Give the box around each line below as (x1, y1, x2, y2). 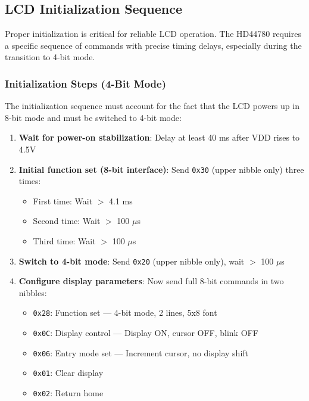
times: (18, 175, 41, 187)
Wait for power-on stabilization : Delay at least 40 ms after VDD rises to (18, 131, 300, 144)
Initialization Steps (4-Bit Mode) (5, 76, 166, 91)
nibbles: (18, 286, 47, 299)
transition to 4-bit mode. (5, 51, 95, 63)
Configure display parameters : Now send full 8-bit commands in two (18, 275, 284, 287)
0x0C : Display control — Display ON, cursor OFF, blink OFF (33, 327, 258, 339)
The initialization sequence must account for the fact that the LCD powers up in (5, 100, 299, 112)
